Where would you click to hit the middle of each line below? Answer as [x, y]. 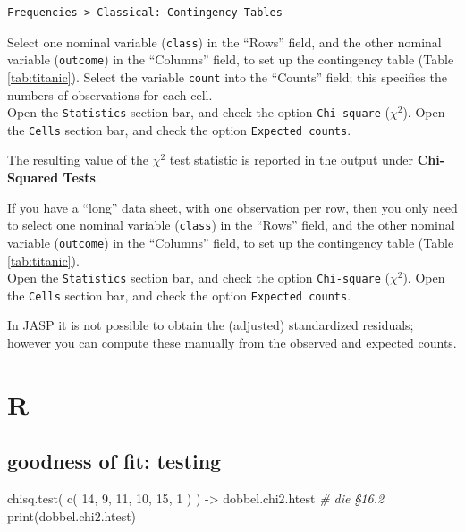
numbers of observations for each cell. [110, 94]
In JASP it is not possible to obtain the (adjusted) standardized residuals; [211, 325]
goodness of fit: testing [114, 461]
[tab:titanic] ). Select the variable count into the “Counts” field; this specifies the [227, 76]
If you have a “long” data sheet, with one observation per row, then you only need [232, 207]
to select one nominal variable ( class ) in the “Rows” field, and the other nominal [231, 225]
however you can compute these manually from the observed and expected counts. [232, 343]
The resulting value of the [78, 160]
